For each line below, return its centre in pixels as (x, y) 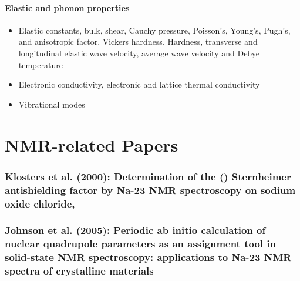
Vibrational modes (52, 104)
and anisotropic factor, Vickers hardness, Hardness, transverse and (138, 41)
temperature (41, 64)
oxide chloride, (40, 203)
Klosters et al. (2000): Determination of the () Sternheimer (148, 176)
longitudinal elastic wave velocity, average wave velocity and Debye (139, 53)
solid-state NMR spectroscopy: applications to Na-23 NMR (148, 257)
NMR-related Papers (92, 144)
